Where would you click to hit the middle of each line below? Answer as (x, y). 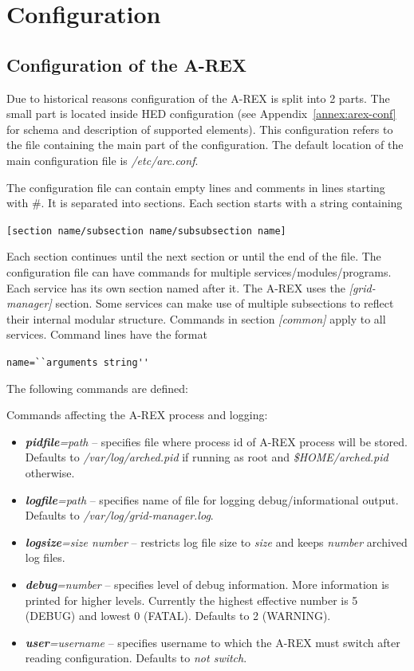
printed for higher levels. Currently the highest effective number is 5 (191, 600)
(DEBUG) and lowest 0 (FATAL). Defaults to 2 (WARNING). (178, 616)
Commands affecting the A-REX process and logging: (137, 415)
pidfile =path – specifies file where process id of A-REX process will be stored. (216, 441)
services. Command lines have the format (107, 334)
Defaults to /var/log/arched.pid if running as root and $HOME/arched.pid (207, 457)
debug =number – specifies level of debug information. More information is (207, 584)
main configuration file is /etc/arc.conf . (103, 160)
